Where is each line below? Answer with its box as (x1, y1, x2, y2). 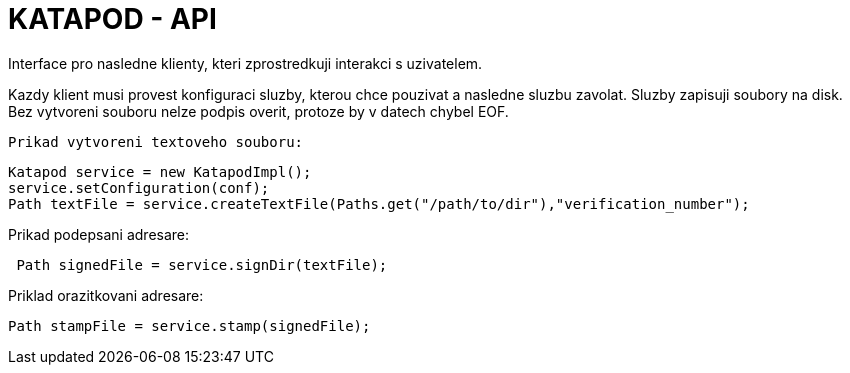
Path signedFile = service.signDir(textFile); (16, 256, 388, 273)
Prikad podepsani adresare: (8, 225, 190, 243)
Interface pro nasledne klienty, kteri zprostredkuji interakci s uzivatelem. (8, 54, 483, 72)
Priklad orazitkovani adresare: (8, 286, 204, 304)
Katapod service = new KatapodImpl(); (8, 163, 312, 180)
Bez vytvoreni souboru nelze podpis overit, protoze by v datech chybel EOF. (8, 102, 509, 120)
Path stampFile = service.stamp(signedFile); (8, 317, 371, 334)
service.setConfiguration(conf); (8, 179, 270, 196)
